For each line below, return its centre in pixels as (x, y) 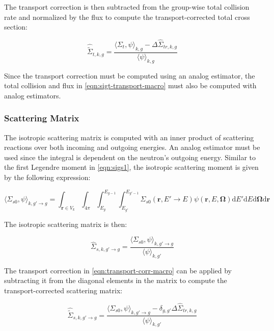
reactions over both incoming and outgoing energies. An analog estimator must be (132, 147)
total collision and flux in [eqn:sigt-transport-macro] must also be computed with (130, 85)
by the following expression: (47, 177)
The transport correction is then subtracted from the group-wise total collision (127, 7)
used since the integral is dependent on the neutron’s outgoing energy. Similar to (130, 157)
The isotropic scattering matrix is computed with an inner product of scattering (129, 137)
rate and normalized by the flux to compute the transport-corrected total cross (127, 17)
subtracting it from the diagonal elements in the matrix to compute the (116, 280)
